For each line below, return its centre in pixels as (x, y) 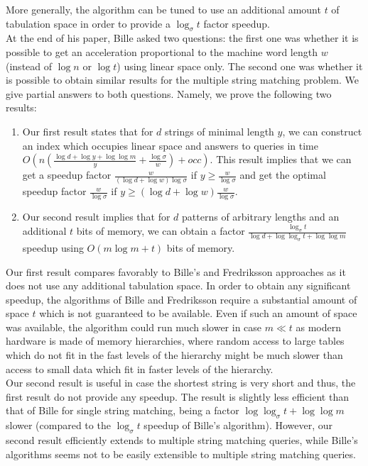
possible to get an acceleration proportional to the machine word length (162, 51)
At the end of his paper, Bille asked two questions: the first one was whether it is (182, 38)
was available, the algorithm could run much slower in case (134, 327)
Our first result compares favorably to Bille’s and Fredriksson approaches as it (176, 271)
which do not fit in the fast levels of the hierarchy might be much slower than (174, 355)
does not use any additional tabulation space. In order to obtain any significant (178, 285)
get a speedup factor (67, 175)
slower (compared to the (58, 425)
